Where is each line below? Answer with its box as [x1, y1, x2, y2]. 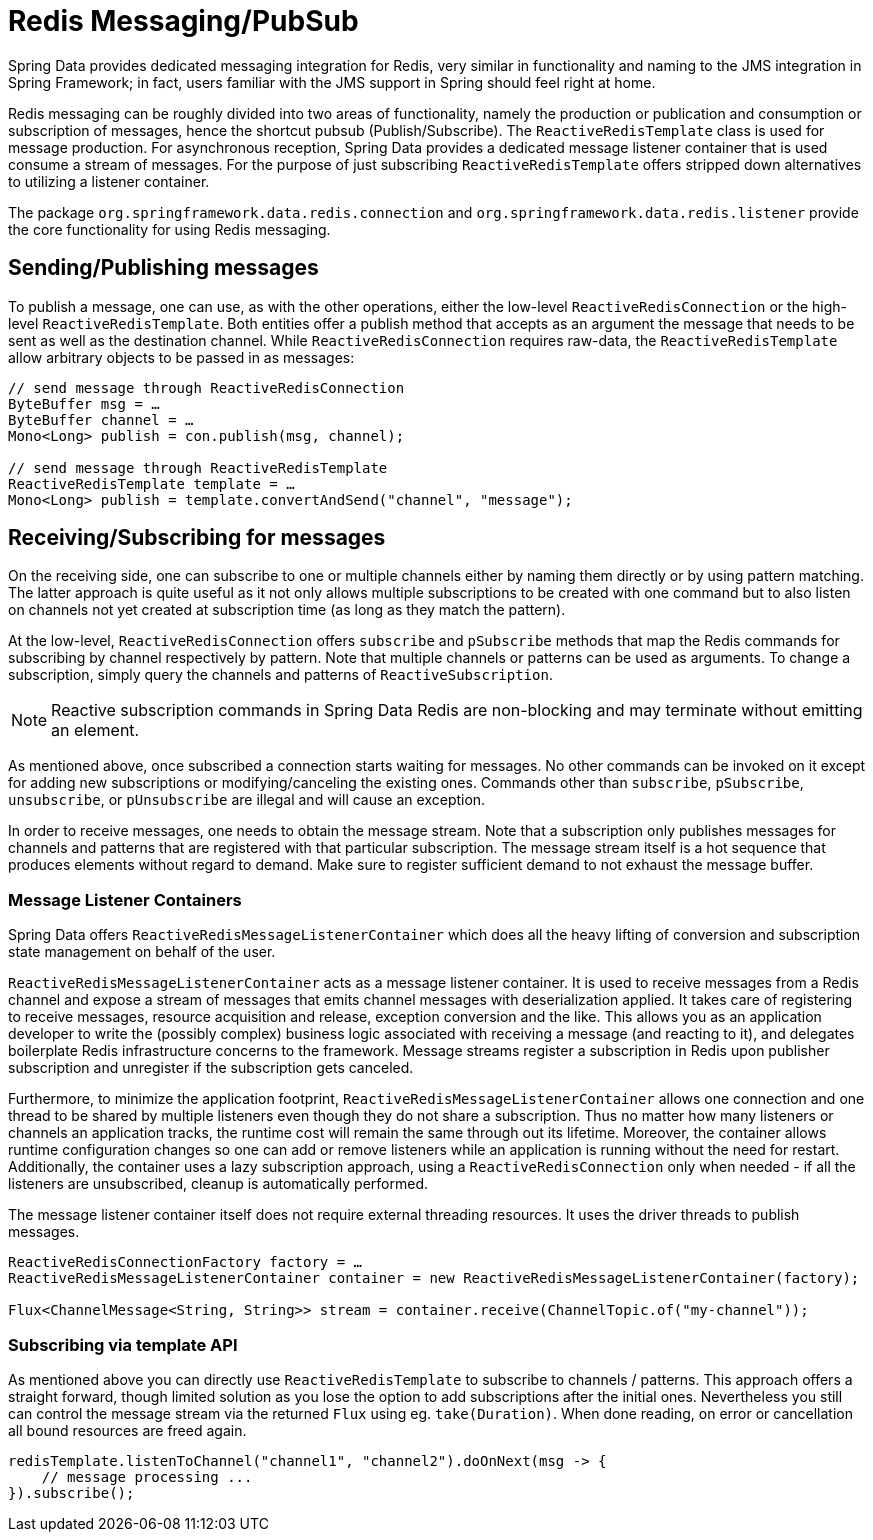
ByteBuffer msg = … [8, 395, 160, 412]
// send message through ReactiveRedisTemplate [8, 459, 388, 476]
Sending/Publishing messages [8, 255, 319, 281]
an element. [51, 720, 140, 741]
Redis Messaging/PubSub [8, 4, 359, 38]
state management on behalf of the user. [8, 943, 276, 961]
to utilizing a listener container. [8, 172, 210, 190]
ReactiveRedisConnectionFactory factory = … [8, 1254, 363, 1271]
